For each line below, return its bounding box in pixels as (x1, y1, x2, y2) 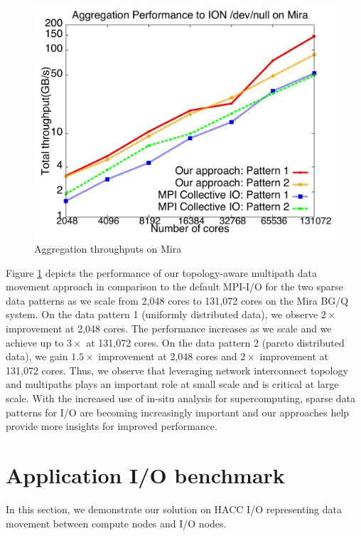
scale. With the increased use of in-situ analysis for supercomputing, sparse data (6, 391, 356, 406)
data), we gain (6, 349, 68, 364)
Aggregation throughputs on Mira (34, 241, 182, 256)
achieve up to (6, 335, 64, 350)
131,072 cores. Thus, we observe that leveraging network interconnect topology (6, 362, 348, 377)
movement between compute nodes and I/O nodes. (6, 515, 227, 530)
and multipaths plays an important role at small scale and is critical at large (6, 377, 339, 392)
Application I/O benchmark (6, 461, 285, 490)
